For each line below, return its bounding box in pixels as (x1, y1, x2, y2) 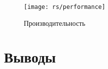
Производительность (24, 17, 86, 28)
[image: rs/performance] (24, 3, 106, 10)
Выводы (4, 47, 56, 67)
